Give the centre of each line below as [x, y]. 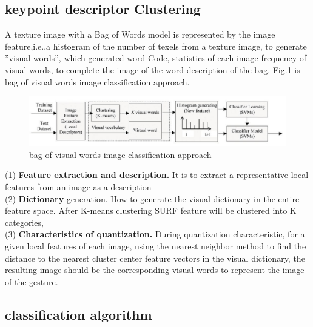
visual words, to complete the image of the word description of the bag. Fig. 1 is [153, 69]
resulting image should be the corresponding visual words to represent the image [155, 270]
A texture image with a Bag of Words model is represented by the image [140, 34]
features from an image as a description [78, 186]
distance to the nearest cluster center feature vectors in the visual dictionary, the [155, 258]
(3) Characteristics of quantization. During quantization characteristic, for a [155, 234]
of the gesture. [32, 281]
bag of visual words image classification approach [120, 154]
